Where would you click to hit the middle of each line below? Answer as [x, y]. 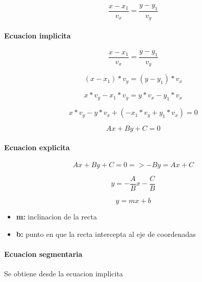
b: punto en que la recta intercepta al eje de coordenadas [106, 234]
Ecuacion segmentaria [43, 254]
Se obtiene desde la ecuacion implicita [64, 273]
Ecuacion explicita [37, 147]
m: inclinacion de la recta [56, 217]
